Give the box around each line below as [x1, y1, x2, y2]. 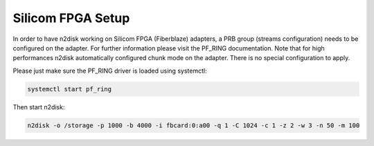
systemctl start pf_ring [27, 85, 112, 93]
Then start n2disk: [12, 102, 65, 111]
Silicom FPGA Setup [12, 10, 130, 26]
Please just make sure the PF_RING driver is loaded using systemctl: [12, 66, 207, 75]
